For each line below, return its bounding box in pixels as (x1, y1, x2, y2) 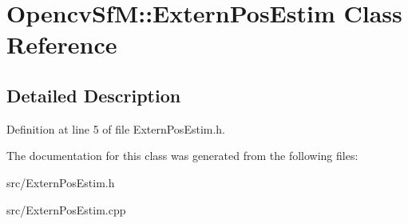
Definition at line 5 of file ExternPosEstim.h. (6, 120, 226, 137)
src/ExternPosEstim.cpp (6, 201, 126, 218)
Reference (6, 28, 117, 61)
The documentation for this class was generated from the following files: (6, 147, 358, 164)
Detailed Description (6, 82, 181, 107)
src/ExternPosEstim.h (6, 174, 115, 190)
